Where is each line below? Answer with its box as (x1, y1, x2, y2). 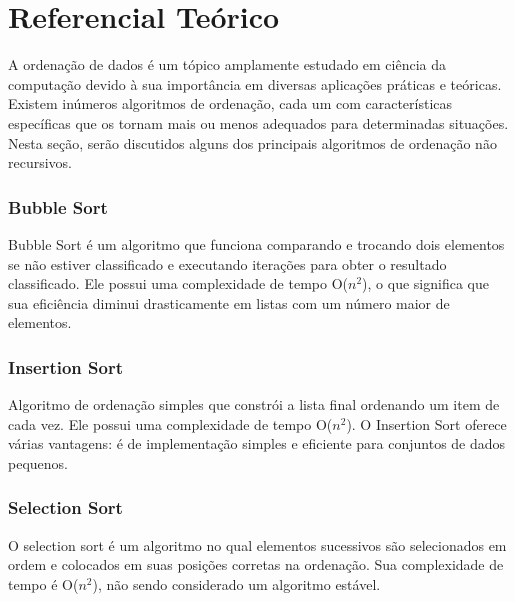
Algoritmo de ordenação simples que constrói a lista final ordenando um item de (8, 394, 500, 415)
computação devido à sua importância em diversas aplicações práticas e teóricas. (8, 73, 502, 94)
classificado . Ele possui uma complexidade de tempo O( (8, 273, 349, 294)
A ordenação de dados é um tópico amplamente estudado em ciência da (8, 54, 447, 75)
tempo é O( (8, 573, 79, 594)
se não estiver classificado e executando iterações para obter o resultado (8, 253, 447, 274)
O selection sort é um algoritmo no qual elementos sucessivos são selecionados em (8, 534, 507, 555)
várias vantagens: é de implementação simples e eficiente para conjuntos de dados (8, 433, 506, 454)
